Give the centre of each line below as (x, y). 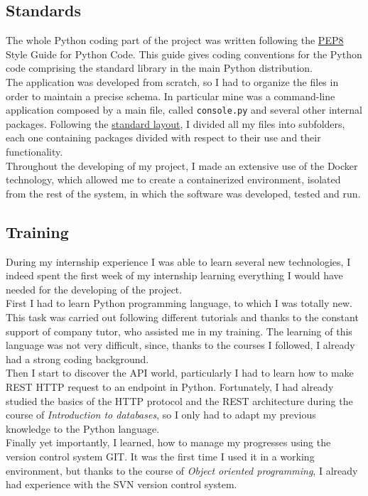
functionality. (34, 152)
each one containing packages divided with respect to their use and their (163, 138)
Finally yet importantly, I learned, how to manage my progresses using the (168, 442)
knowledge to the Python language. (83, 428)
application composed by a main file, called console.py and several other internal (184, 110)
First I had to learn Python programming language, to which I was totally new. (179, 303)
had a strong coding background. (77, 358)
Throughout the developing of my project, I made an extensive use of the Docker (182, 165)
